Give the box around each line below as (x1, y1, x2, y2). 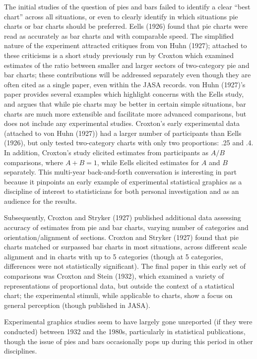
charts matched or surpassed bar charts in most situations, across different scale (4, 241, 247, 252)
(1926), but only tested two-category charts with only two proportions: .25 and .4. (4, 137, 254, 148)
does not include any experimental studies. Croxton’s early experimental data (4, 118, 240, 128)
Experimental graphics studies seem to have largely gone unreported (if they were (4, 316, 253, 327)
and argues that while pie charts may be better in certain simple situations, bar (4, 98, 246, 109)
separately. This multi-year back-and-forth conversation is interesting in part (4, 167, 237, 177)
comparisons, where (4, 157, 64, 167)
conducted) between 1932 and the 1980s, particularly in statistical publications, (4, 326, 246, 336)
